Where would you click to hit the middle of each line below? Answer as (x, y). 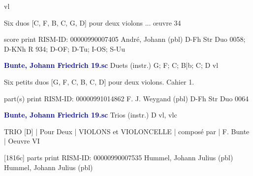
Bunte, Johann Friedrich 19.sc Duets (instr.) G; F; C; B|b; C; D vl (111, 65)
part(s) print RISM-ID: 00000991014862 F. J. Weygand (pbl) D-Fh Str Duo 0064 (126, 98)
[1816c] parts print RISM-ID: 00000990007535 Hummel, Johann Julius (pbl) (119, 157)
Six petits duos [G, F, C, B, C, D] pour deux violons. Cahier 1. (99, 81)
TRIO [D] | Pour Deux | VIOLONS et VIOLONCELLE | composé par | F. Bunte (127, 131)
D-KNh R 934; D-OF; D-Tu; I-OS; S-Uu (64, 48)
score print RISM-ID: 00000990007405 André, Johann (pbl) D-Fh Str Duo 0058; (125, 39)
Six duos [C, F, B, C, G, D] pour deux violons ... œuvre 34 (93, 22)
